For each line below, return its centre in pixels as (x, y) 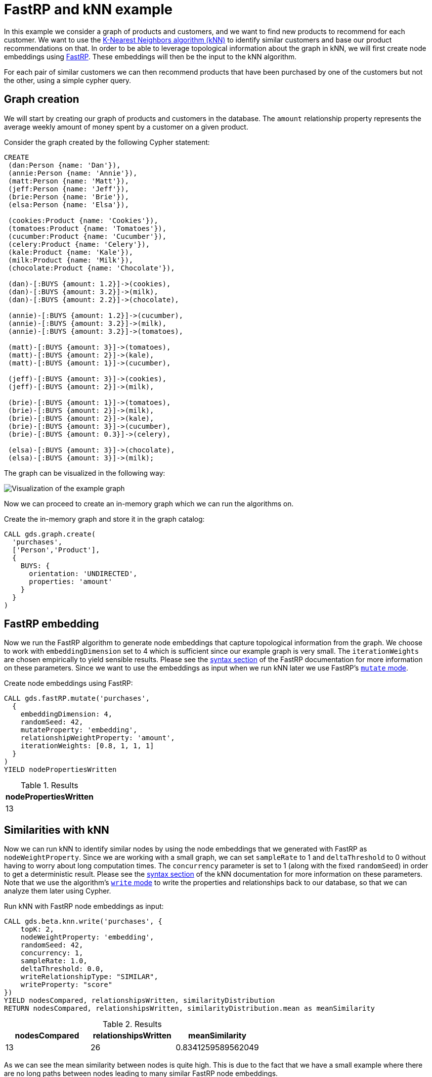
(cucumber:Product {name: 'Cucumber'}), (87, 236)
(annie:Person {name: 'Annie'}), (73, 173)
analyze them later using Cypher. (58, 891)
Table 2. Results (132, 1024)
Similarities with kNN (57, 830)
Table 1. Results (49, 785)
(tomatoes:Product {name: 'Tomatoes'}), (87, 228)
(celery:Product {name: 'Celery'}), (79, 244)
